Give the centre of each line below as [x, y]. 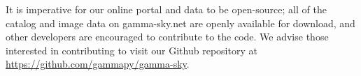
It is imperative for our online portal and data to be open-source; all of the [166, 9]
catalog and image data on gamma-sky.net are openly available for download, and [180, 23]
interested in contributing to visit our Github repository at [132, 50]
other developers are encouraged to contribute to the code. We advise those [167, 37]
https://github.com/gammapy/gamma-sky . [98, 64]
